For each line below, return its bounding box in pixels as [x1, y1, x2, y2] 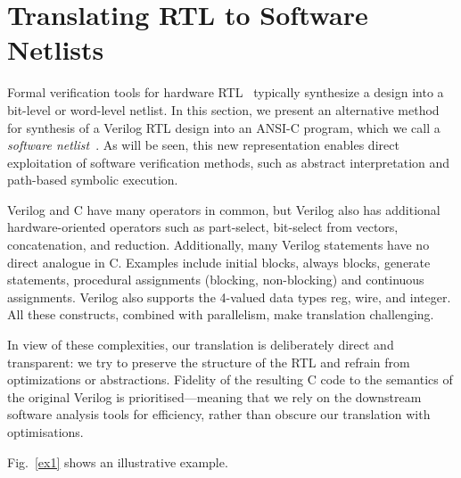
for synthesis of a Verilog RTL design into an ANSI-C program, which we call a [7, 118, 440, 136]
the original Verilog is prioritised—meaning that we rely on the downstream [7, 387, 422, 406]
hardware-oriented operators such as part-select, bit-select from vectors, [7, 218, 399, 236]
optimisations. [7, 423, 84, 441]
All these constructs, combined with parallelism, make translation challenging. [7, 305, 434, 324]
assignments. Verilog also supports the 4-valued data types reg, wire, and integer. [7, 287, 451, 306]
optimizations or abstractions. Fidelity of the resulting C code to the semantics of [7, 370, 453, 389]
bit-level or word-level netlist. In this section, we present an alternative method [7, 100, 440, 119]
